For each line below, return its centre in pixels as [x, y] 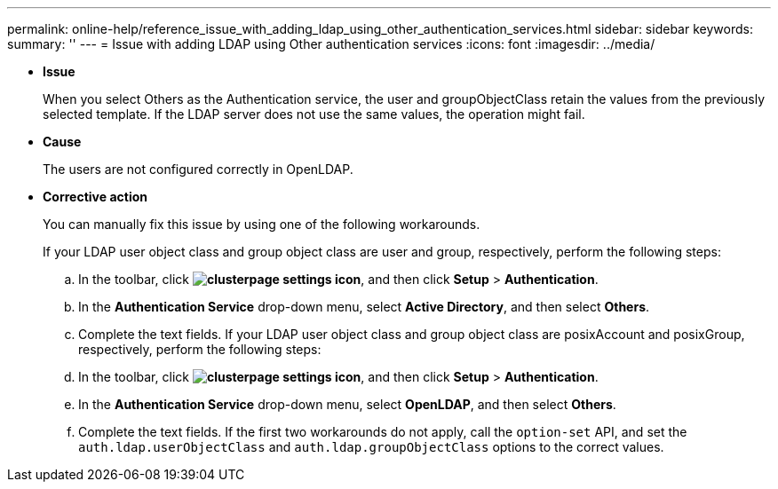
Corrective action [95, 197]
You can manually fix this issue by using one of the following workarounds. [262, 224]
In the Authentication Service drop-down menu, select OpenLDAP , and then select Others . [347, 404]
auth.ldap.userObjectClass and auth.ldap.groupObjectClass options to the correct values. [371, 447]
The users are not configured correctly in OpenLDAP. [198, 169]
